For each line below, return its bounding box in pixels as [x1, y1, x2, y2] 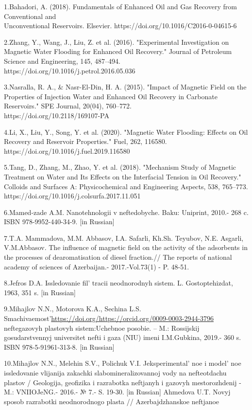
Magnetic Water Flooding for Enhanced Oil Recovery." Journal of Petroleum [4, 46, 232, 56]
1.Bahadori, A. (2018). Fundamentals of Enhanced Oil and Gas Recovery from [4, 1, 237, 11]
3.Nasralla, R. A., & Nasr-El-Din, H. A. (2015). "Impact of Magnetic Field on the [4, 82, 247, 92]
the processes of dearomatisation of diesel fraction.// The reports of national [4, 252, 232, 262]
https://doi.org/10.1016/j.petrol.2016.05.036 [4, 65, 135, 75]
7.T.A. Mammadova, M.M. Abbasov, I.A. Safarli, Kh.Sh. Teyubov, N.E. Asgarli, [4, 232, 244, 243]
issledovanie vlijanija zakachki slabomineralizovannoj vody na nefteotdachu [4, 368, 227, 377]
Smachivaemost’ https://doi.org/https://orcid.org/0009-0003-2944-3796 [4, 313, 214, 323]
